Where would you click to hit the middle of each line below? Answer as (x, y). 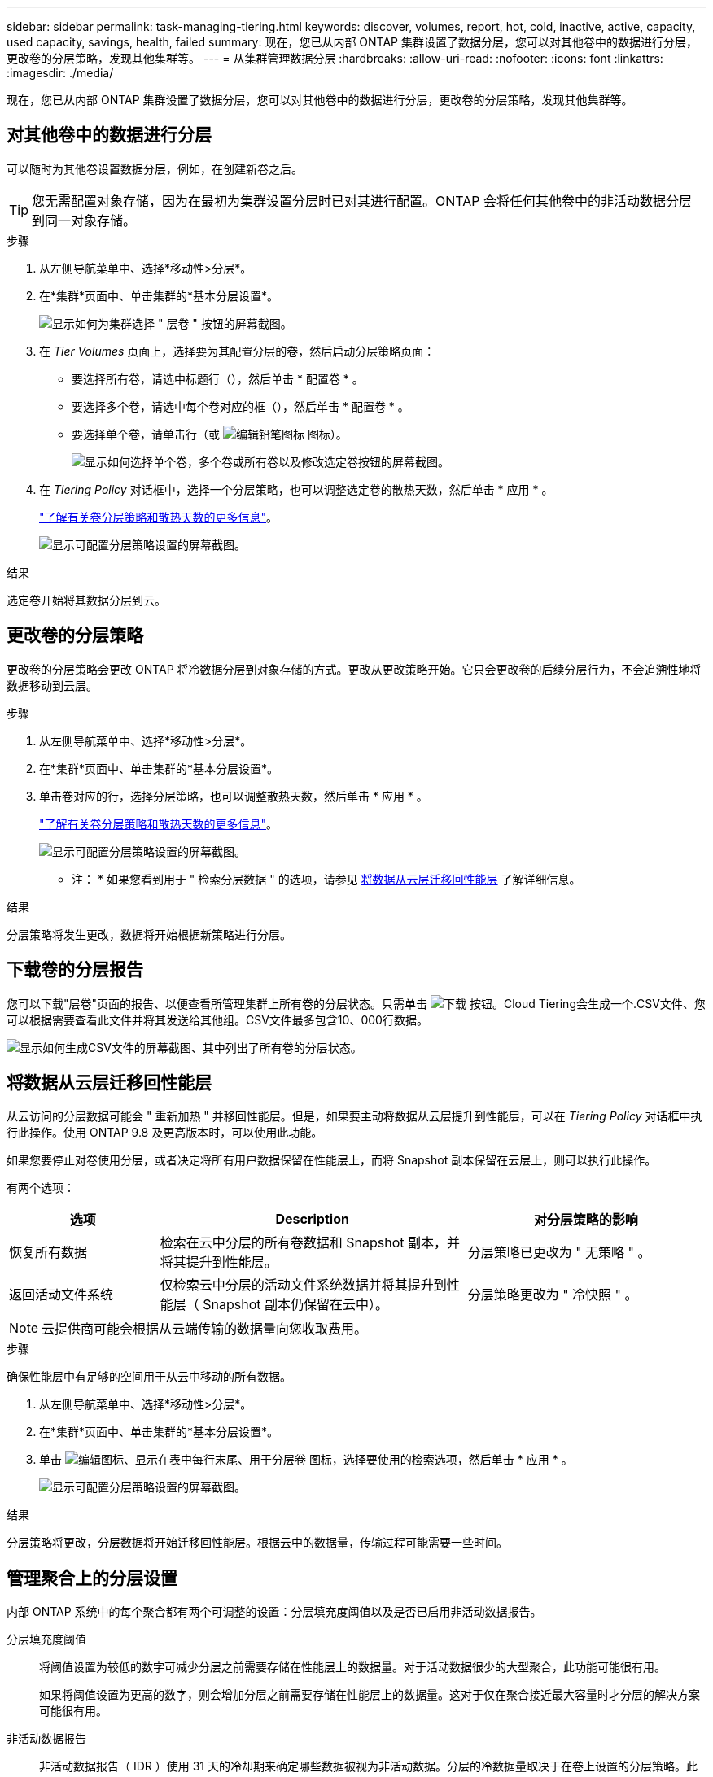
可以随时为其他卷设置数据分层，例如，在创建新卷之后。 (155, 168)
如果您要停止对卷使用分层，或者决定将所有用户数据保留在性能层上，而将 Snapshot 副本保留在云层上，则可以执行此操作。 (332, 1160)
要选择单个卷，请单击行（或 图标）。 (210, 434)
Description (312, 1219)
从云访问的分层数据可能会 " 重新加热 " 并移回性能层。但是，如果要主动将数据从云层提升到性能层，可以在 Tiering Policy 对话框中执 (354, 1116)
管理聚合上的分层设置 (92, 1578)
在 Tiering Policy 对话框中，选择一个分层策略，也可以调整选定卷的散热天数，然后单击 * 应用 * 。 (296, 489)
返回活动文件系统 (61, 1295)
